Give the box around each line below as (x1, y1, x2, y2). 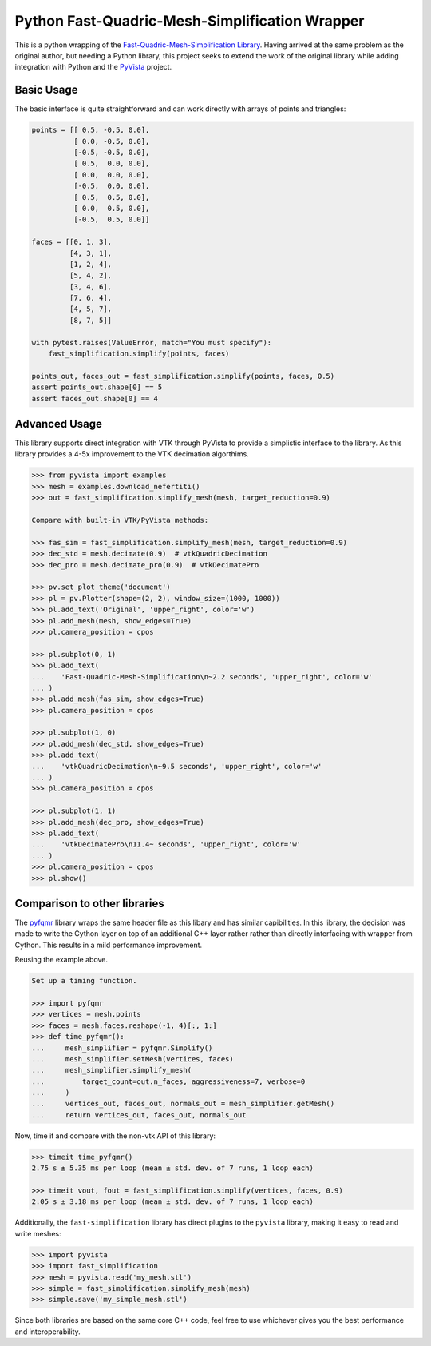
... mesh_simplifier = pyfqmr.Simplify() (31, 1043, 213, 1053)
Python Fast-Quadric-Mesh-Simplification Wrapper (14, 12, 365, 30)
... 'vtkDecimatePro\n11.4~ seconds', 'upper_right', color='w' (31, 840, 302, 849)
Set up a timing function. (31, 976, 137, 986)
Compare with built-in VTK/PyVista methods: (31, 516, 209, 525)
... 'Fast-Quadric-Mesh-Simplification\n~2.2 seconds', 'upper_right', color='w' (31, 672, 373, 681)
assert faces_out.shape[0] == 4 (31, 394, 159, 403)
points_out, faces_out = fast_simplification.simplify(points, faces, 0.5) (31, 372, 335, 380)
